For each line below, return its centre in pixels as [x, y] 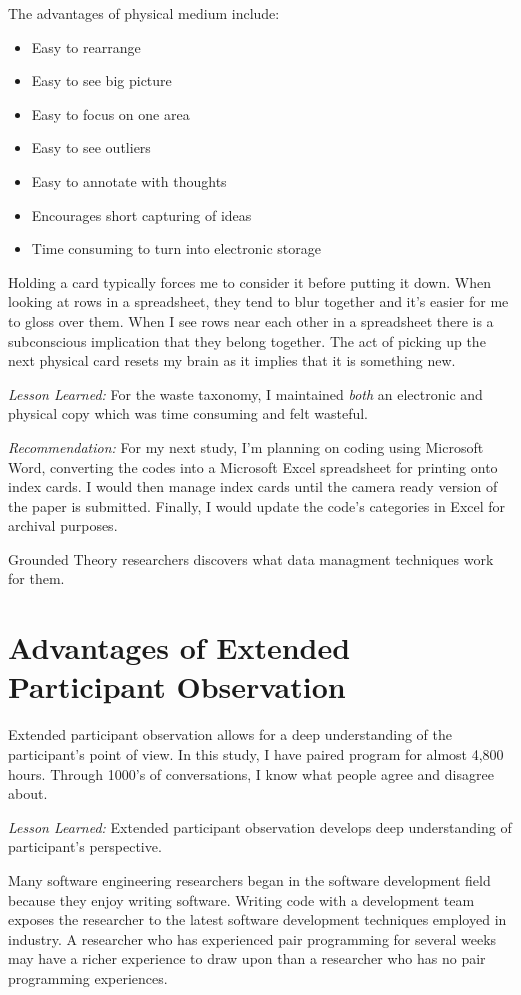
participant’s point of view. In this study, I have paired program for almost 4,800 [256, 753]
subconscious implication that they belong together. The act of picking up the [247, 340]
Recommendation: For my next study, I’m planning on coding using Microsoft [246, 446]
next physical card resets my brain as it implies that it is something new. [232, 360]
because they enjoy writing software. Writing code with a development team [241, 899]
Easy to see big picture [101, 80]
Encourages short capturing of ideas [141, 214]
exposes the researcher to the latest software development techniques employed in [257, 919]
